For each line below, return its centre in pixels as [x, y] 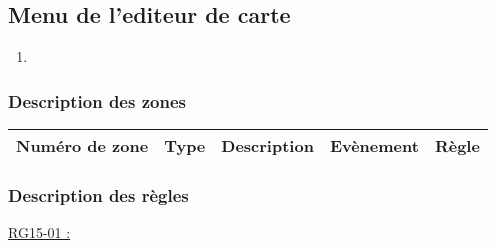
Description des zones [97, 100]
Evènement [374, 146]
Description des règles [98, 194]
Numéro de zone [82, 146]
